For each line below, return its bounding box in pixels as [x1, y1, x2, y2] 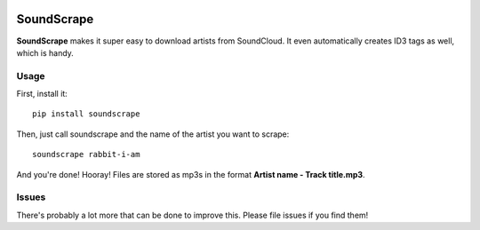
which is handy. [16, 47, 75, 58]
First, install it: [16, 89, 68, 99]
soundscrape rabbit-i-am [32, 149, 140, 160]
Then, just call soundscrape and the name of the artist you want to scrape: [16, 129, 290, 139]
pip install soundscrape [32, 109, 140, 119]
